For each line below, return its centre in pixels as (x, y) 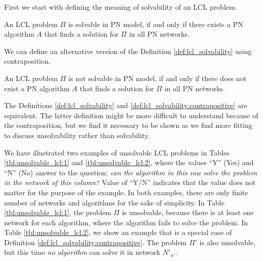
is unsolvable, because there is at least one (188, 212)
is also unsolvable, (228, 242)
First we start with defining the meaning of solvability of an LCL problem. (121, 7)
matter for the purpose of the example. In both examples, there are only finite (126, 192)
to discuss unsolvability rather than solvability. (77, 135)
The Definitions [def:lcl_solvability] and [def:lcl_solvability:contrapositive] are (126, 105)
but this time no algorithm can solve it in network (82, 252)
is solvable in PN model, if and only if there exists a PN (156, 24)
